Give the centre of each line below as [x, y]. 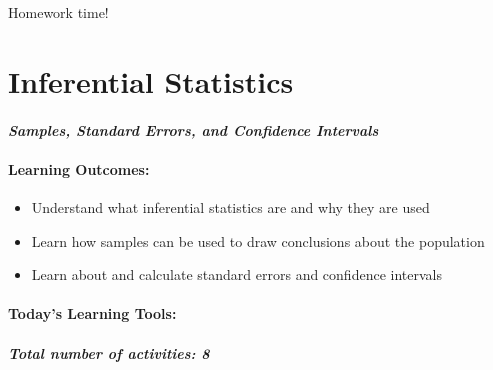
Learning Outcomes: [79, 168]
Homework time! [58, 12]
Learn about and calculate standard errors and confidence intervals [236, 274]
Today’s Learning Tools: [92, 313]
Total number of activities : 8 [109, 352]
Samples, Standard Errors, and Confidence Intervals [193, 129]
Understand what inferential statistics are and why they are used [230, 206]
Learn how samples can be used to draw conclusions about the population [258, 240]
